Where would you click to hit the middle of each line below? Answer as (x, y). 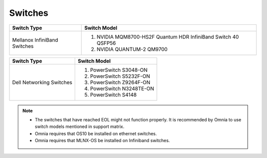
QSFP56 (106, 43)
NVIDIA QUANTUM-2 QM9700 (132, 49)
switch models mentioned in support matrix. (80, 127)
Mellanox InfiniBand (35, 40)
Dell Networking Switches (42, 82)
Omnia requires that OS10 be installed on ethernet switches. (96, 133)
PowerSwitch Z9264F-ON (120, 82)
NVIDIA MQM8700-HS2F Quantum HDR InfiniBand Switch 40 (168, 37)
